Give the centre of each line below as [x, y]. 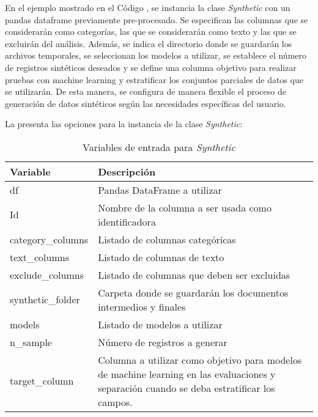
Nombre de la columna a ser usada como [185, 207]
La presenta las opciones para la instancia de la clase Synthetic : [124, 124]
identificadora [127, 221]
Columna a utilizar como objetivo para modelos [200, 360]
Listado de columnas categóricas [167, 239]
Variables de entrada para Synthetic [159, 147]
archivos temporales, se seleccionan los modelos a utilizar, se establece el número [156, 55]
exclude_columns [47, 275]
